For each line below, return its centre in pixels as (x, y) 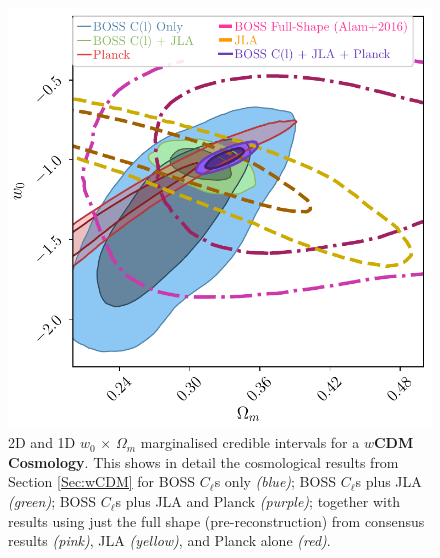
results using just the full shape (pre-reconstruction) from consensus (216, 520)
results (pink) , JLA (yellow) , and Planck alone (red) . (169, 540)
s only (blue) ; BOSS (275, 481)
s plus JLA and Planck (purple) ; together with (258, 501)
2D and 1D (42, 442)
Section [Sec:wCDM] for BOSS (102, 481)
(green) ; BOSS (52, 501)
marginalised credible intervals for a (250, 442)
